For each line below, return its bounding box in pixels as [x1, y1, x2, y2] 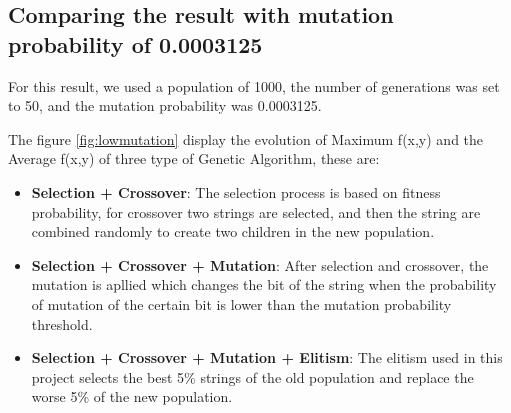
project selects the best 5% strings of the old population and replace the [31, 366, 474, 387]
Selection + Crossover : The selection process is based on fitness [31, 181, 441, 202]
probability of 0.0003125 [8, 28, 263, 59]
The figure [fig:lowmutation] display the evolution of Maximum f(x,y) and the [8, 128, 484, 149]
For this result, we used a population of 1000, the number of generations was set [8, 75, 500, 96]
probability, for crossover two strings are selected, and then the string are [31, 201, 481, 222]
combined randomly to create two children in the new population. [31, 221, 435, 242]
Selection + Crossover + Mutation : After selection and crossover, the [31, 254, 489, 275]
